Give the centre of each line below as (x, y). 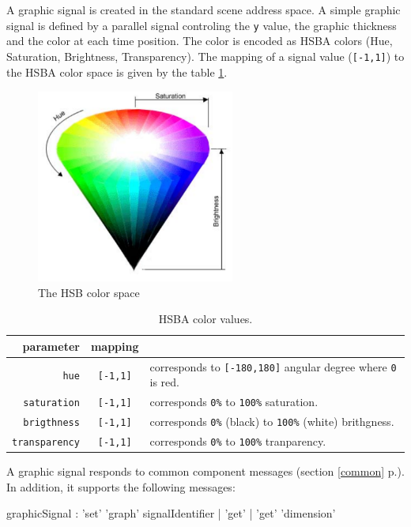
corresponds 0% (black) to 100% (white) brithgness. (272, 422)
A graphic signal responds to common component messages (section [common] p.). (205, 471)
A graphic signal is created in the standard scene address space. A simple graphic (204, 9)
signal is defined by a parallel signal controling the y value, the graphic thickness (202, 25)
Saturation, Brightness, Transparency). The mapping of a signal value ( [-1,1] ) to (205, 56)
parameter (51, 346)
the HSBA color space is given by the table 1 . (117, 72)
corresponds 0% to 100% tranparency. (238, 441)
